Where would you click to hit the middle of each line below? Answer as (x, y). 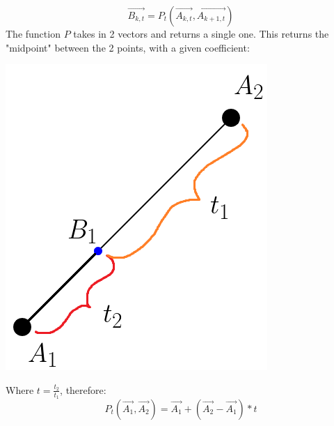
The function (33, 33)
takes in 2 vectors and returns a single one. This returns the (201, 33)
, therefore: (83, 389)
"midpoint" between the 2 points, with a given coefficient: (128, 47)
